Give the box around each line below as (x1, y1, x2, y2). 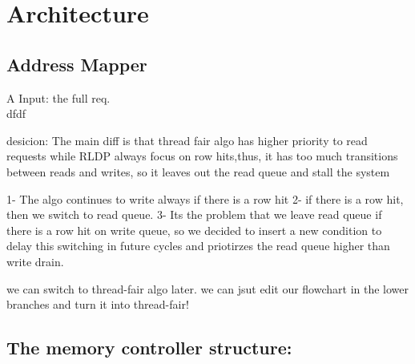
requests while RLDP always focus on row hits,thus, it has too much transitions (6, 148, 398, 164)
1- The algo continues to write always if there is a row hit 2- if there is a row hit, (6, 190, 404, 207)
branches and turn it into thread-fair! (6, 296, 189, 313)
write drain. (6, 253, 64, 269)
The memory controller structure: (6, 335, 292, 360)
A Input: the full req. (6, 89, 111, 106)
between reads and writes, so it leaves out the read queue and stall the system (6, 163, 390, 180)
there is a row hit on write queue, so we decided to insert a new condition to (6, 221, 382, 238)
